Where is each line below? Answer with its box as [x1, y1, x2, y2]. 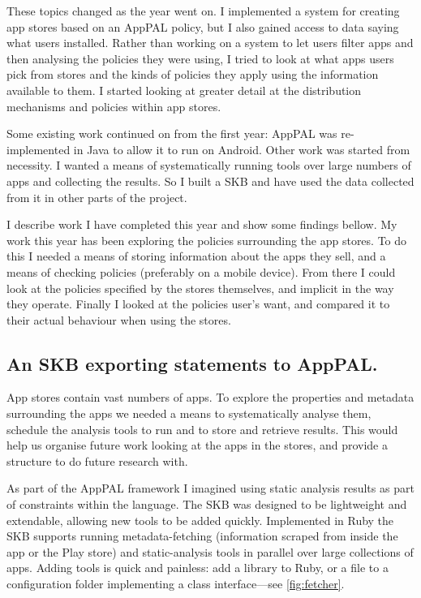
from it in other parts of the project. [6, 188, 187, 205]
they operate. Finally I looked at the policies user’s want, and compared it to [6, 295, 390, 312]
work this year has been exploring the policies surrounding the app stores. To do [6, 231, 407, 248]
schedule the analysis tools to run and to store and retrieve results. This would [6, 420, 398, 437]
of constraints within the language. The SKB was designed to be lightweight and [6, 496, 407, 513]
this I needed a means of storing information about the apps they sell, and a [6, 247, 386, 265]
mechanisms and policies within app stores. [6, 97, 221, 114]
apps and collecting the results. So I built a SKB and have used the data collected [6, 172, 415, 189]
